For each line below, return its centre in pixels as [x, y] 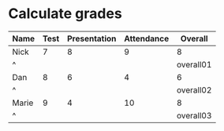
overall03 [194, 115]
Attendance [147, 38]
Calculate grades [65, 14]
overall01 [194, 64]
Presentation [91, 38]
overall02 [194, 89]
